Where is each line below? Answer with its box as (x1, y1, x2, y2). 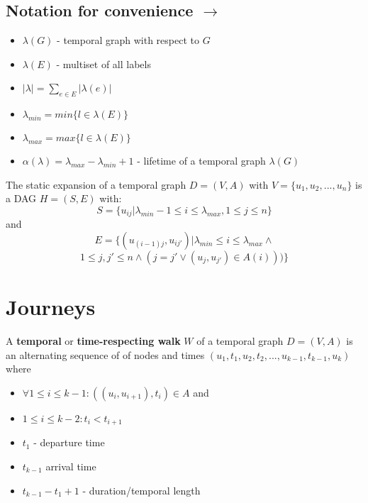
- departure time (33, 435, 105, 450)
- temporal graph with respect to (57, 33, 199, 48)
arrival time (45, 458, 96, 473)
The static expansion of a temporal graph (6, 177, 186, 192)
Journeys (6, 292, 96, 321)
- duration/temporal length (82, 482, 201, 497)
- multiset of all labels (56, 56, 151, 71)
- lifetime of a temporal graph (137, 153, 266, 168)
